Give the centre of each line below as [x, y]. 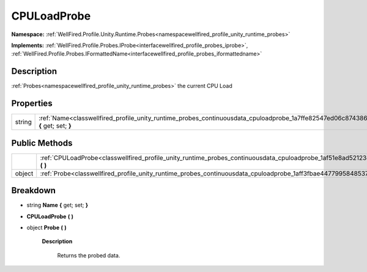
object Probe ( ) [46, 227]
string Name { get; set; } [57, 205]
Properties [32, 104]
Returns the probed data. [89, 255]
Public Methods [42, 143]
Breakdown [34, 190]
